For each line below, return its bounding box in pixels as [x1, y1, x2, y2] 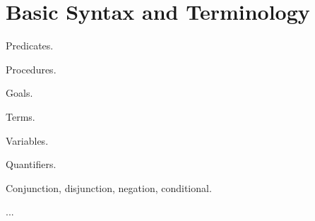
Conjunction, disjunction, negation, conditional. [6, 180, 212, 195]
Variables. [6, 133, 49, 148]
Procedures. [6, 61, 57, 76]
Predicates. [6, 38, 54, 53]
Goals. [6, 85, 33, 100]
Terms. [6, 109, 35, 124]
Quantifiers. [6, 157, 57, 172]
